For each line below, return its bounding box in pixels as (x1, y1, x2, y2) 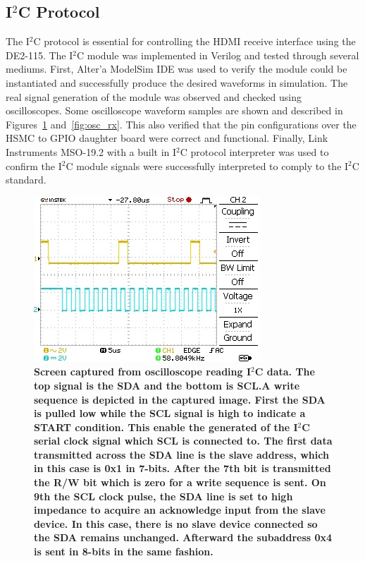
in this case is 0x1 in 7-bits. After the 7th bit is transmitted (34, 461, 331, 476)
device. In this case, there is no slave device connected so (34, 516, 318, 531)
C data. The (254, 364, 315, 379)
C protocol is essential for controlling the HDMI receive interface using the (33, 34, 356, 49)
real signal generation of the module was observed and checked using (6, 89, 302, 104)
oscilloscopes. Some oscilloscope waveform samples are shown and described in (6, 103, 343, 118)
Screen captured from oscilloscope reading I (34, 364, 252, 379)
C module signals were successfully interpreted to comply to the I (66, 158, 349, 173)
